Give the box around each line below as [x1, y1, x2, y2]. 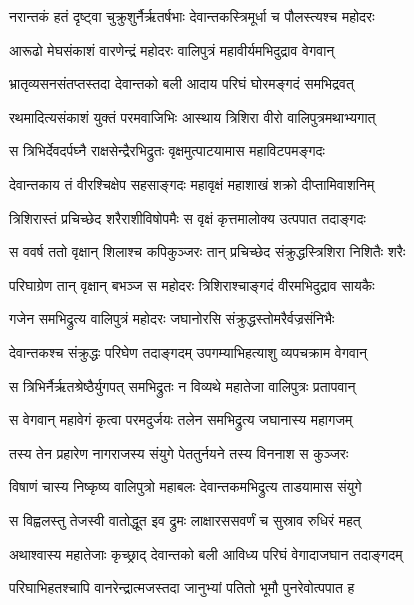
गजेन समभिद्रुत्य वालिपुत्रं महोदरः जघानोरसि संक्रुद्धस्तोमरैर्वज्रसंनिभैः [9, 308, 335, 329]
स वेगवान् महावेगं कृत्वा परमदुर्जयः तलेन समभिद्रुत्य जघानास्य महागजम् [9, 409, 353, 430]
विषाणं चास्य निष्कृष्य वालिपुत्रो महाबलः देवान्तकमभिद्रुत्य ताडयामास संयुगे [9, 476, 362, 497]
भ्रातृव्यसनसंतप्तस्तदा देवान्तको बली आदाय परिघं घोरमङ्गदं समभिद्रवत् [9, 73, 354, 94]
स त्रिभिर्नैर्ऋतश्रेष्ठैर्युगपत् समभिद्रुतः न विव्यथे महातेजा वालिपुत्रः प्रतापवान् [9, 375, 356, 396]
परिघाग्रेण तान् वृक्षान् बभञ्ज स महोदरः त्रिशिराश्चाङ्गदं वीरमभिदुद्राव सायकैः [9, 274, 375, 295]
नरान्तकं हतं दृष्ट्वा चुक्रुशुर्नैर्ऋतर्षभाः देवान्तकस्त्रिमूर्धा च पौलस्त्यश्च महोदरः [9, 6, 375, 26]
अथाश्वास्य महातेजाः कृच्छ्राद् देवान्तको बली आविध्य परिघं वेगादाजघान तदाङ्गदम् [9, 543, 403, 564]
